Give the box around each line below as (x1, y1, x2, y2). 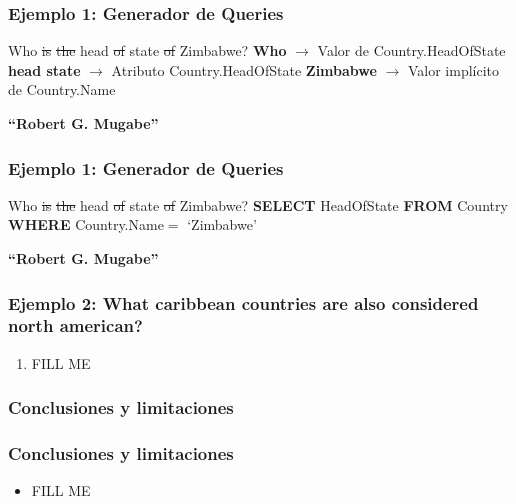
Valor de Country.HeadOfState (317, 40, 506, 61)
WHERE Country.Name (8, 214, 164, 235)
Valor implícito (407, 59, 500, 80)
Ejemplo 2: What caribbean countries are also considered (8, 290, 479, 315)
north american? (8, 313, 143, 338)
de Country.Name (8, 79, 116, 100)
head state (8, 59, 81, 80)
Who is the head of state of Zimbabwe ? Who (8, 40, 287, 61)
